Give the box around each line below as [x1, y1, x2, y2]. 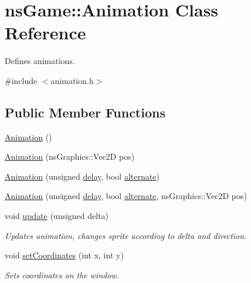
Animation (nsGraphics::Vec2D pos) [5, 150, 135, 163]
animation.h [50, 74, 94, 86]
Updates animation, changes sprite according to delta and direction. [5, 229, 247, 241]
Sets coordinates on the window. [5, 268, 120, 281]
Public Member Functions [5, 103, 165, 121]
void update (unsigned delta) [5, 210, 109, 222]
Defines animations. [5, 55, 75, 67]
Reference [5, 21, 86, 45]
